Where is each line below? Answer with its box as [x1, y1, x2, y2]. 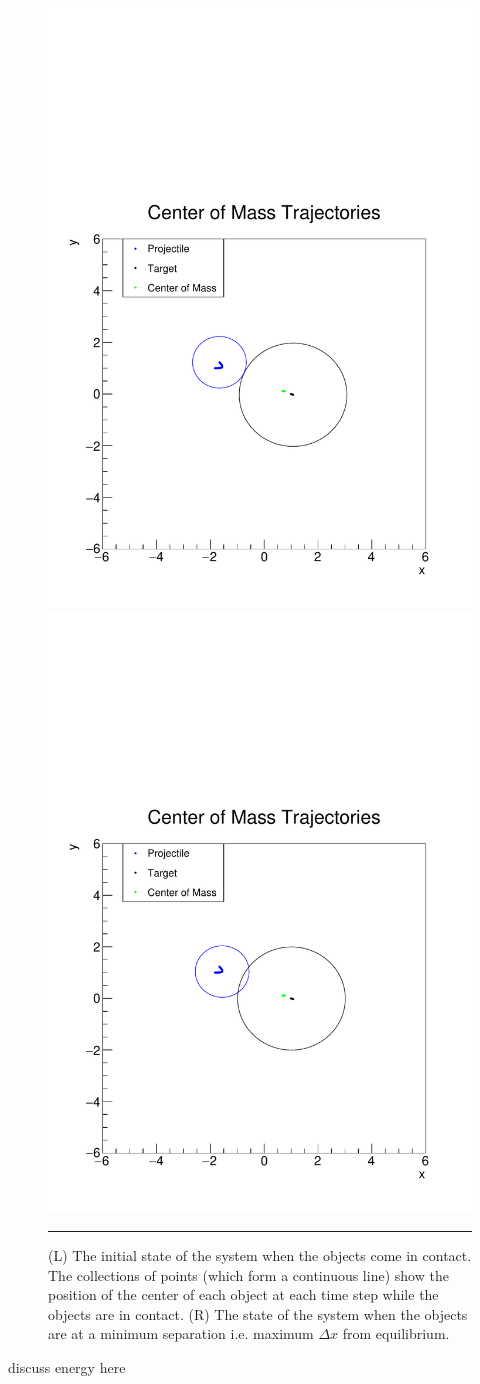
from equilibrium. [342, 1323, 450, 1344]
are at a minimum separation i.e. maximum [48, 1323, 314, 1344]
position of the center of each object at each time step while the [48, 1284, 439, 1305]
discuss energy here [8, 1357, 126, 1377]
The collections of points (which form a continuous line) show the [48, 1264, 449, 1285]
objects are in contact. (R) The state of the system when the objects [48, 1303, 468, 1324]
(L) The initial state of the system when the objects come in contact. [48, 1245, 472, 1266]
